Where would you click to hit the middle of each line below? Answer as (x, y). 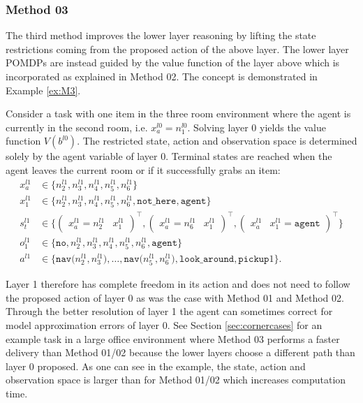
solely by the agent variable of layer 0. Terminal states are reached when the (169, 156)
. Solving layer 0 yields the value (257, 127)
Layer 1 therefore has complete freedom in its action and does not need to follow (178, 284)
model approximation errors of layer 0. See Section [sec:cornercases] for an (164, 324)
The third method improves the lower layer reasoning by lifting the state (161, 35)
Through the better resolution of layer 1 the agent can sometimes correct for (169, 311)
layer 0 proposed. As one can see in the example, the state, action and (156, 366)
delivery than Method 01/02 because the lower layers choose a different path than (180, 352)
